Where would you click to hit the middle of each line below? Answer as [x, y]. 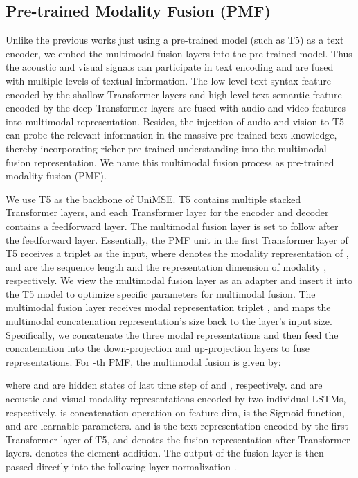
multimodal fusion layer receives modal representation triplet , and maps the [168, 307]
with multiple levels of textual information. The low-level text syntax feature [169, 80]
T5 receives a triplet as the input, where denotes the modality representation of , [177, 253]
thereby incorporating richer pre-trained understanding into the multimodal [166, 148]
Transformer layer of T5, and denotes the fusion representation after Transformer [178, 439]
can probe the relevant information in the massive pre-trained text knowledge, [171, 135]
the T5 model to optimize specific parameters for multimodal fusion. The [161, 293]
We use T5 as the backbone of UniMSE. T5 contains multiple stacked [153, 198]
